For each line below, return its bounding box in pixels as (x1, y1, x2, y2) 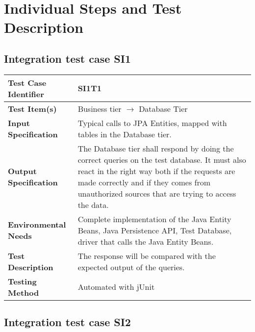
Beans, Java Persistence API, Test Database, (77, 224, 232, 236)
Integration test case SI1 (4, 51, 131, 66)
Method (8, 286, 39, 298)
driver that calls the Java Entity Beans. (77, 235, 214, 247)
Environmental (8, 219, 66, 230)
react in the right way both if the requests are (77, 165, 235, 177)
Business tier (77, 102, 122, 114)
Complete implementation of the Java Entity (77, 213, 231, 225)
